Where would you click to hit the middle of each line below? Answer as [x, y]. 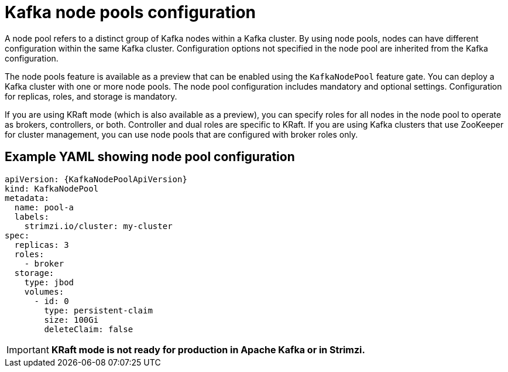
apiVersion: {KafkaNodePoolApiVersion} [96, 179]
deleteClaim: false [89, 329]
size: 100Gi [71, 320]
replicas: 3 [42, 245]
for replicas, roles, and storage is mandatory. [91, 96]
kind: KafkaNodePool [52, 188]
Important [28, 349]
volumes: [44, 291]
